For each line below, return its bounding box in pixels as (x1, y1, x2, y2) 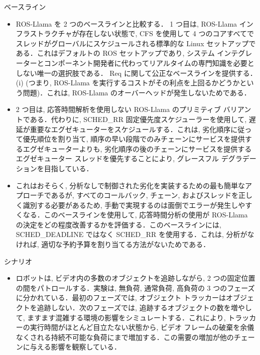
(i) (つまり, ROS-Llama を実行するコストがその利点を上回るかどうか (16, 77, 240, 88)
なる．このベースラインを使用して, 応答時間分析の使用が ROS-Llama (23, 209, 248, 220)
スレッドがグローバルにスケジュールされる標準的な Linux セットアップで (16, 38, 256, 48)
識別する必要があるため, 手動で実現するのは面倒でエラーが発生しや (23, 199, 245, 210)
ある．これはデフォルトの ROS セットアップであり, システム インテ (16, 48, 238, 58)
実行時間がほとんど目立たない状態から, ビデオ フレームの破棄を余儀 (30, 322, 254, 332)
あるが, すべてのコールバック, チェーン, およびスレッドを (51, 190, 239, 200)
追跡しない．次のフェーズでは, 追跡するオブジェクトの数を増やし (37, 302, 252, 313)
